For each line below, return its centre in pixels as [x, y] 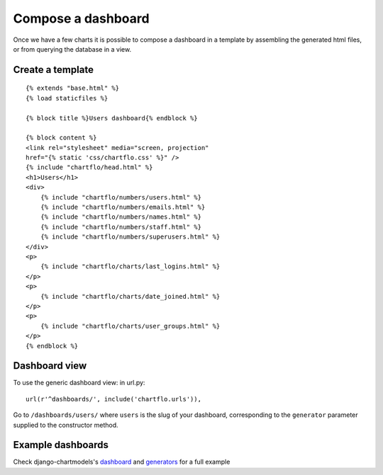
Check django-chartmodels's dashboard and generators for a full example [122, 462]
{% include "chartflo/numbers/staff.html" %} [121, 227]
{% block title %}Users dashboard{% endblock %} [112, 118]
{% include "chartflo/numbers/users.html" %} [121, 197]
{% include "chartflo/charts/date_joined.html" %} [130, 296]
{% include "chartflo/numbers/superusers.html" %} [130, 237]
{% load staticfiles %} [67, 98]
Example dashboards [61, 445]
